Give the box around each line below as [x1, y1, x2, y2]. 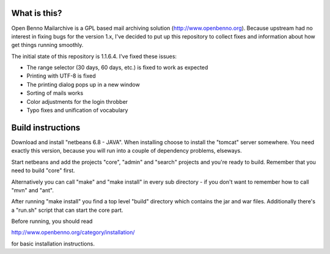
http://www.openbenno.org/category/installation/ [11, 229, 135, 236]
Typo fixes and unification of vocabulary [26, 107, 128, 114]
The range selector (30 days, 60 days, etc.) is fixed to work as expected [26, 64, 208, 71]
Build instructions [11, 122, 81, 132]
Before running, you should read [11, 217, 93, 225]
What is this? [11, 8, 62, 18]
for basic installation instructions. [11, 240, 95, 247]
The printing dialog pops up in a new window [26, 81, 140, 88]
